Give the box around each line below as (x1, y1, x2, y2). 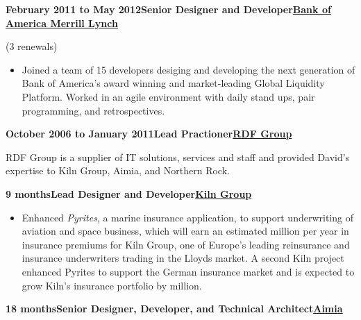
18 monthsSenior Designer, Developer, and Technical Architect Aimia (6, 301, 343, 316)
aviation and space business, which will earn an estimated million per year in (22, 224, 349, 238)
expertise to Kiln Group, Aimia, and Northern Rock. (6, 163, 230, 178)
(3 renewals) (6, 39, 58, 53)
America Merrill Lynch (6, 15, 118, 30)
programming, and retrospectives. (22, 103, 165, 117)
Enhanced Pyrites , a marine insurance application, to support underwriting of (22, 210, 353, 224)
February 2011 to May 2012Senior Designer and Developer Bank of (6, 2, 331, 16)
